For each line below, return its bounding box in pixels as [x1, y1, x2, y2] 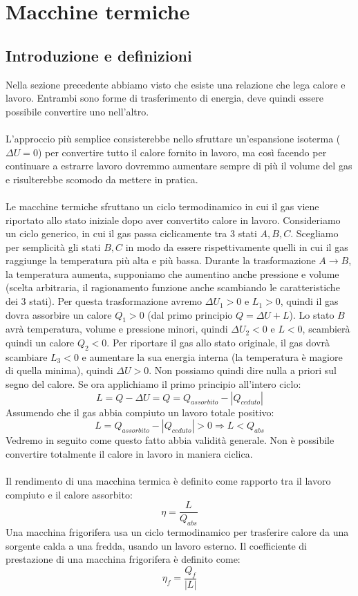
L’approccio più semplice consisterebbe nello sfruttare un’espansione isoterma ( [6, 131, 341, 145]
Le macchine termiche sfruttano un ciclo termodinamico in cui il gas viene [6, 198, 319, 213]
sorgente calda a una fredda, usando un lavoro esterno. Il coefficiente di [6, 538, 307, 552]
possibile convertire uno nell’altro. [6, 104, 149, 118]
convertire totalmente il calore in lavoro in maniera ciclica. [6, 446, 253, 460]
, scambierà [302, 322, 350, 336]
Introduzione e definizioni [6, 44, 192, 66]
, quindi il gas [280, 294, 339, 308]
